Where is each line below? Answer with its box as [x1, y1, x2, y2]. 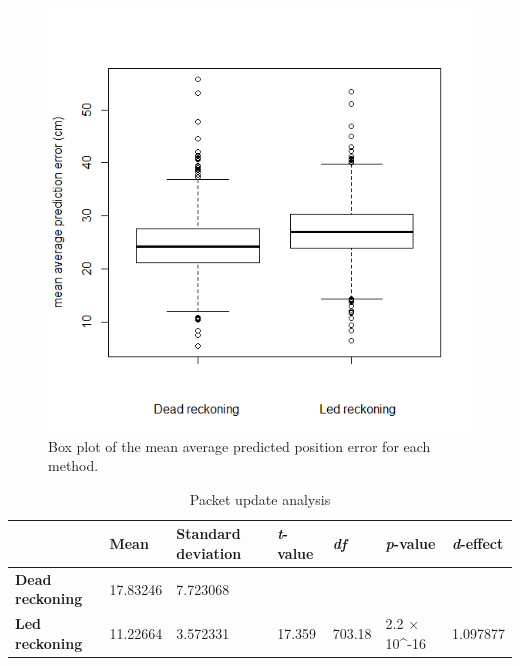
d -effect [452, 533, 504, 554]
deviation [176, 542, 242, 563]
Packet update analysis [189, 488, 331, 509]
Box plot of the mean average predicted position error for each [48, 435, 431, 456]
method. [48, 455, 99, 476]
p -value [385, 533, 436, 554]
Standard [176, 523, 241, 544]
